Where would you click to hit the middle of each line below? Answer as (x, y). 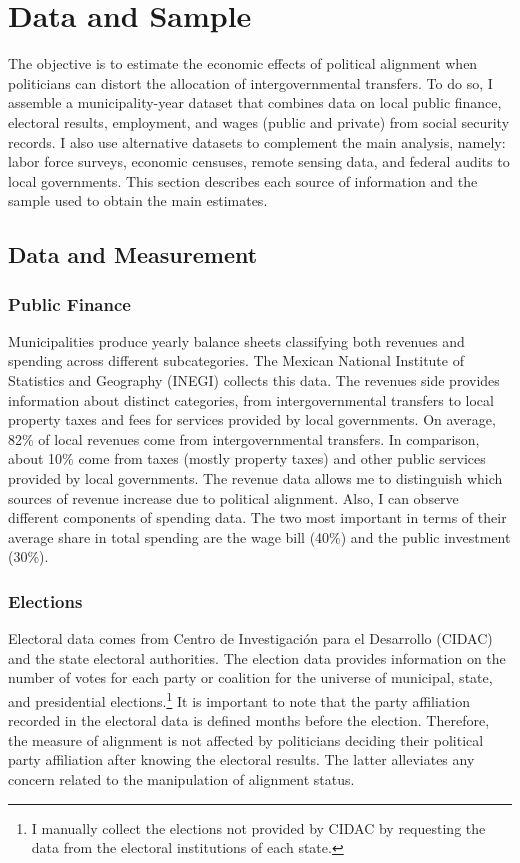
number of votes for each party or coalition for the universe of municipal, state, (250, 677)
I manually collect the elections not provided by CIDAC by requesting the (258, 827)
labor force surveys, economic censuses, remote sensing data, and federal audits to (259, 161)
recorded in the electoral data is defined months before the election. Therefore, (249, 720)
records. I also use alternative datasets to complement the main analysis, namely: (257, 141)
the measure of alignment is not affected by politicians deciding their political (246, 739)
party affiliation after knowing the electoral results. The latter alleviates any (241, 759)
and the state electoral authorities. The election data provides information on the (257, 657)
